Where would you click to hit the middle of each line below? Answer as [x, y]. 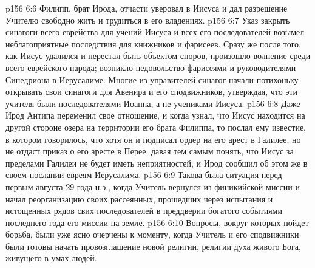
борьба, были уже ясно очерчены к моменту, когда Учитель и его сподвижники [152, 234]
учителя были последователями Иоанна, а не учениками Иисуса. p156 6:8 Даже [153, 103]
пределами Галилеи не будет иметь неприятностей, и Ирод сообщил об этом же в [157, 163]
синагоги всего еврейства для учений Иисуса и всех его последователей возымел [155, 32]
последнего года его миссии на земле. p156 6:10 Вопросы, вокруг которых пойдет [157, 222]
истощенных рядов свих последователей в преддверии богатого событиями [144, 211]
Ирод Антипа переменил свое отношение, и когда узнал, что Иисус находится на [155, 115]
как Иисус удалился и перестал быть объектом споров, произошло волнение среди [158, 56]
